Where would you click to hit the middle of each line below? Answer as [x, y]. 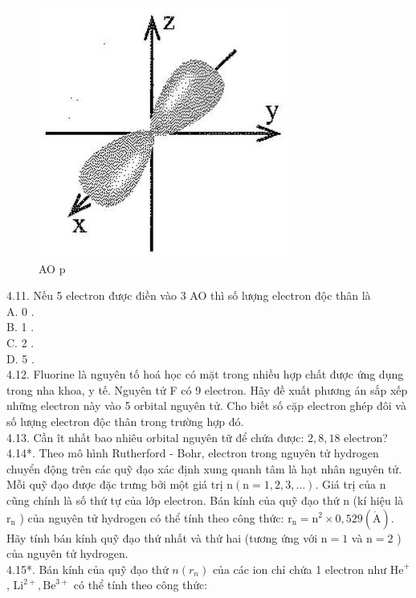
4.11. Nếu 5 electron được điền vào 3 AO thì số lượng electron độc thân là [189, 295]
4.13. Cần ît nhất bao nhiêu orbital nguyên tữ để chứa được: [155, 437]
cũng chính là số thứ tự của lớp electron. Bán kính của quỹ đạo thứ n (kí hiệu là [205, 500]
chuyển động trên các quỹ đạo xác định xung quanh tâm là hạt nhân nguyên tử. [204, 468]
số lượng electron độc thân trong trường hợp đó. [125, 421]
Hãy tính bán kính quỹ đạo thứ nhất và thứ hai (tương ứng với [162, 537]
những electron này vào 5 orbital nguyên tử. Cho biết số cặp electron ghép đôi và [206, 405]
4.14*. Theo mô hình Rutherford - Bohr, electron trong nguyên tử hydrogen [193, 453]
